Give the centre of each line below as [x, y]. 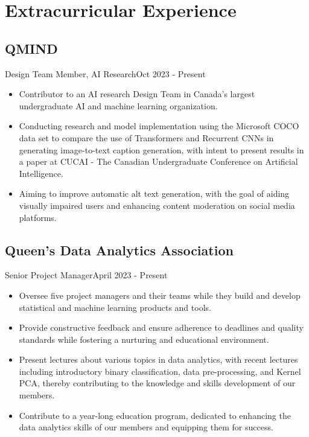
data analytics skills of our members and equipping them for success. [146, 427]
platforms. [38, 217]
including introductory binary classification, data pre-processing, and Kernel [160, 371]
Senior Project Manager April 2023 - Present [86, 275]
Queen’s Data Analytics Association [119, 250]
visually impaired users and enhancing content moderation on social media [157, 205]
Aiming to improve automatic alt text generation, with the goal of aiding [154, 193]
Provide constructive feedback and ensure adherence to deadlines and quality [161, 327]
